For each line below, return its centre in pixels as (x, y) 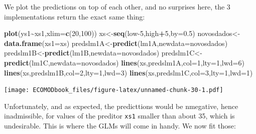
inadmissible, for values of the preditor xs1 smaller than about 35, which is (119, 116)
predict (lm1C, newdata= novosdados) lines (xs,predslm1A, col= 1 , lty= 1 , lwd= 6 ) (124, 62)
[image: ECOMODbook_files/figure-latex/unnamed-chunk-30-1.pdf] (114, 90)
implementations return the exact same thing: (75, 16)
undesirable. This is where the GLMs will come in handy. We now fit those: (120, 126)
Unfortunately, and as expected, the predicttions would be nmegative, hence (121, 106)
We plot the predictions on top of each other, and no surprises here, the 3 (117, 6)
